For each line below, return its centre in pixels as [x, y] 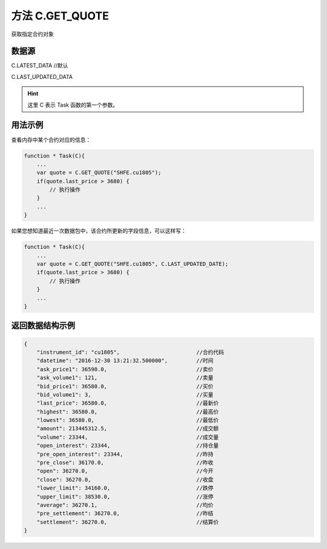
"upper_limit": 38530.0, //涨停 [125, 497]
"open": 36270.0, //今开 [125, 471]
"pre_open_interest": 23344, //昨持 [125, 454]
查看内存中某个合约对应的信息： [51, 140]
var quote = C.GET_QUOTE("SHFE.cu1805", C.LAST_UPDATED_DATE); [133, 264]
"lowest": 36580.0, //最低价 [128, 420]
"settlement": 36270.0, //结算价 [128, 522]
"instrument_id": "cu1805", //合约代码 [130, 352]
